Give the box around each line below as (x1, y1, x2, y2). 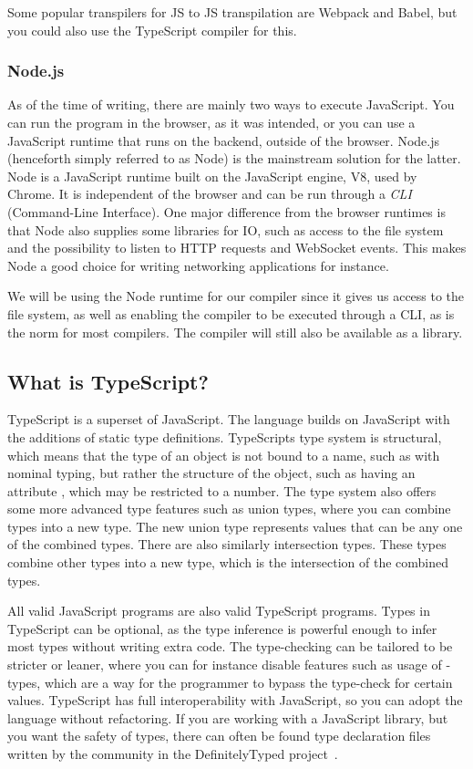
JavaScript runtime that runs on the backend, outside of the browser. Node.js (7, 130, 439, 150)
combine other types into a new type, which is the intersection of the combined (7, 553, 449, 572)
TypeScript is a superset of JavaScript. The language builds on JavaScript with (7, 410, 450, 429)
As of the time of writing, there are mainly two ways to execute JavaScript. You (7, 95, 455, 114)
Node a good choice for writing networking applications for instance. (7, 255, 389, 275)
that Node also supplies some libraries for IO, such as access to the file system (7, 220, 444, 239)
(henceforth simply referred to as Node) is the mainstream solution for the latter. (7, 149, 461, 168)
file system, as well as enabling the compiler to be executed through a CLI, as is (7, 304, 455, 323)
